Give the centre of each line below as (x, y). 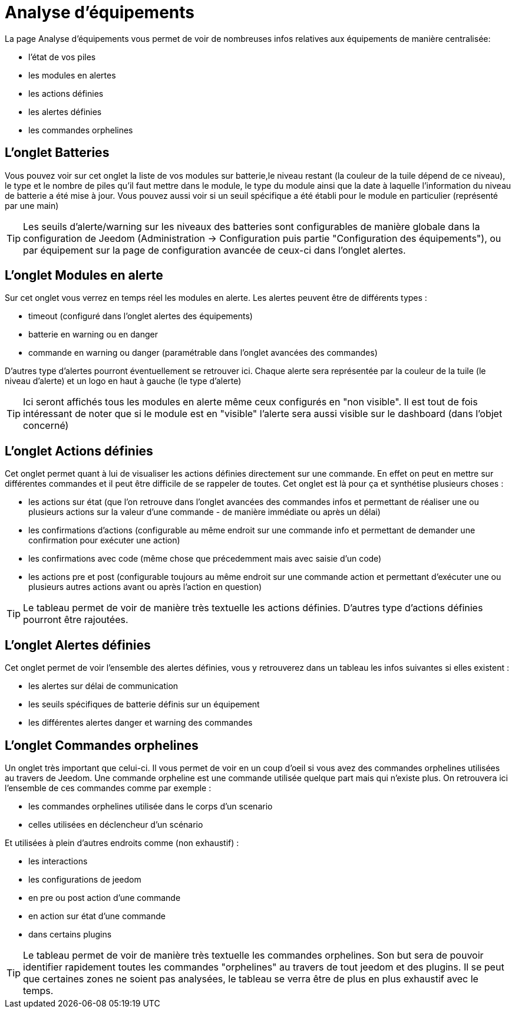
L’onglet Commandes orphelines (102, 745)
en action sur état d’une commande (97, 916)
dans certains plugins (70, 934)
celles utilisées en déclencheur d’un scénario (116, 824)
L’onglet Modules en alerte (84, 276)
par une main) (32, 205)
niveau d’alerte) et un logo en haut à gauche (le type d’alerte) (123, 381)
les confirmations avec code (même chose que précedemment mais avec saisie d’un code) (205, 559)
